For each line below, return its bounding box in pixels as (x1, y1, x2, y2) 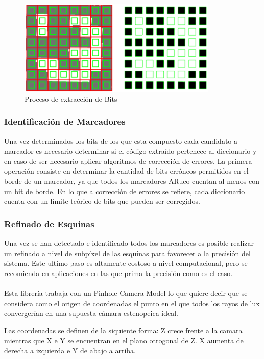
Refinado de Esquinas (4, 217, 94, 230)
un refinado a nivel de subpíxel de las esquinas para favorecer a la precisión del (4, 247, 251, 258)
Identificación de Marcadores (4, 115, 126, 128)
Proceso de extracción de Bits (25, 93, 117, 104)
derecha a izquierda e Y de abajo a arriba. (4, 345, 136, 356)
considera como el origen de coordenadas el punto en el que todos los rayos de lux (4, 298, 260, 308)
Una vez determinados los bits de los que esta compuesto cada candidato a (4, 135, 238, 146)
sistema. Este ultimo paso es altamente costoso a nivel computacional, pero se (4, 258, 248, 268)
